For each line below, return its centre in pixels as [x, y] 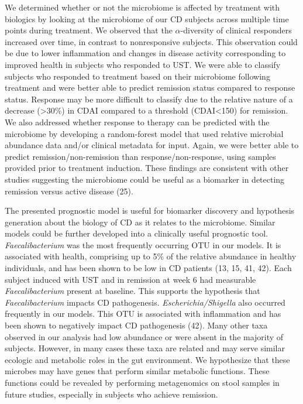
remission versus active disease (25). [69, 191]
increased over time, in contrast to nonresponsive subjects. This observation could [151, 41]
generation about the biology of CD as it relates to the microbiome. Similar [140, 222]
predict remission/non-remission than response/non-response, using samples [140, 156]
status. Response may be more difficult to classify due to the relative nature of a [149, 99]
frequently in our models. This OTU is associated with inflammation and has [143, 314]
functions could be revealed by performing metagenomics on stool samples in [142, 382]
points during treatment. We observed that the [89, 30]
